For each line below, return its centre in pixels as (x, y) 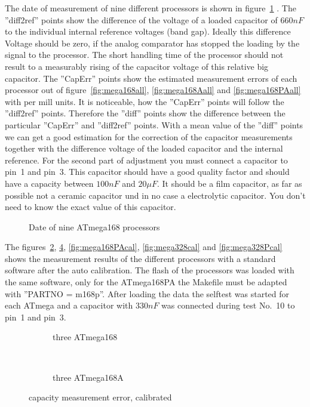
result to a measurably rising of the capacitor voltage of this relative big (137, 66)
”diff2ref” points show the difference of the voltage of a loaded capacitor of (141, 19)
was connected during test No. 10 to (228, 305)
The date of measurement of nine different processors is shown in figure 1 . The (151, 8)
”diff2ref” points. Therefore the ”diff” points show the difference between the (145, 113)
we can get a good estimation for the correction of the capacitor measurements (149, 136)
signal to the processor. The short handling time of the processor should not (144, 55)
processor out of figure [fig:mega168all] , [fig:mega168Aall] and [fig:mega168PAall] (153, 90)
